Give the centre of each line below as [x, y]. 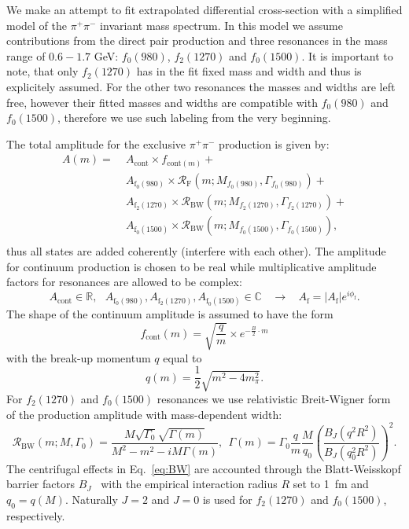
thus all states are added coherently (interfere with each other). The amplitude [196, 251]
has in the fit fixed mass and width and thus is [249, 71]
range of [26, 55]
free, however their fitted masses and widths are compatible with [162, 102]
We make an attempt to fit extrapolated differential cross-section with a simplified [204, 9]
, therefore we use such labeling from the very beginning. [194, 118]
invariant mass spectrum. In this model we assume [221, 25]
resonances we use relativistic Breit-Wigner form [274, 399]
